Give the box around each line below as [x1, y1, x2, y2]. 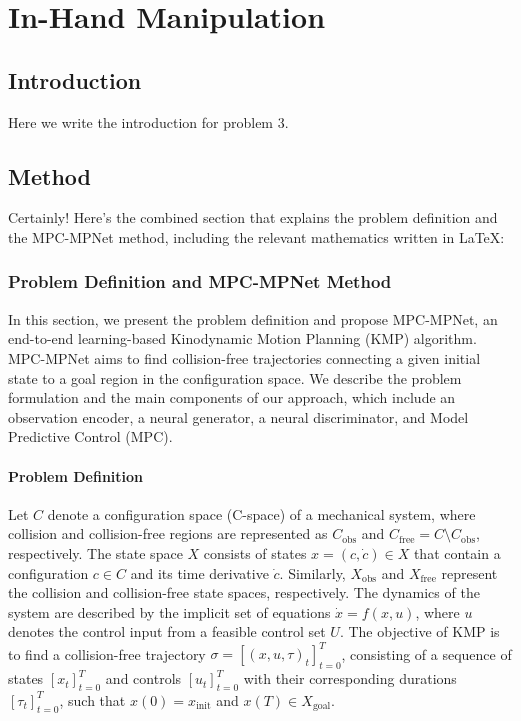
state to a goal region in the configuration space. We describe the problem [8, 367, 462, 388]
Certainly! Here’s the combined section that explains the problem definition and [8, 207, 498, 228]
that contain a [413, 542, 501, 563]
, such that [59, 689, 126, 710]
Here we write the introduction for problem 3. [8, 111, 289, 132]
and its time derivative [130, 562, 269, 583]
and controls [105, 668, 182, 689]
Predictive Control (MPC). [8, 426, 173, 447]
